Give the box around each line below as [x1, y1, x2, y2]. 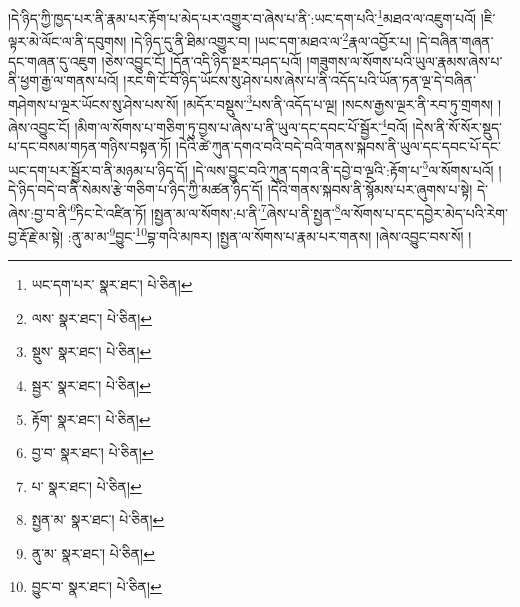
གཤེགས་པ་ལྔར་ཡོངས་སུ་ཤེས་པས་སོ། [8, 93, 179, 114]
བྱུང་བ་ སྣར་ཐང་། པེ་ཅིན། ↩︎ [31, 576, 162, 597]
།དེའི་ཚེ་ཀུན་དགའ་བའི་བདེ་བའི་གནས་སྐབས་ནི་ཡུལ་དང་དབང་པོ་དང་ [175, 136, 501, 157]
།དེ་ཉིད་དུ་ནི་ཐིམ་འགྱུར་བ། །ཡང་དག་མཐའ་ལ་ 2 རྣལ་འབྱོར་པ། [131, 28, 412, 51]
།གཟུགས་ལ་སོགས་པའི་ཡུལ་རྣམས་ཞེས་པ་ [306, 50, 503, 71]
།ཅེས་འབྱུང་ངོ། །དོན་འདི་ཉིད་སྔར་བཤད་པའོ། [101, 50, 302, 71]
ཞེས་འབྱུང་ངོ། [8, 116, 70, 137]
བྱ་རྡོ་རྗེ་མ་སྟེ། [8, 225, 64, 246]
